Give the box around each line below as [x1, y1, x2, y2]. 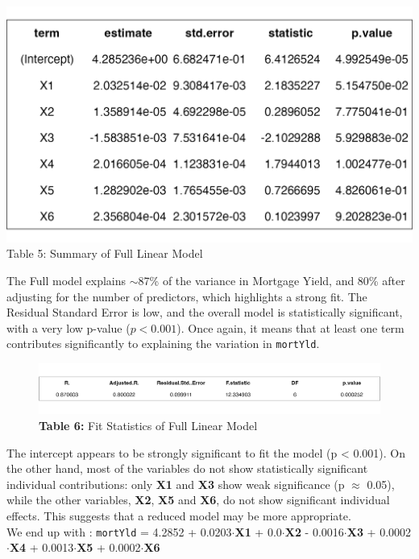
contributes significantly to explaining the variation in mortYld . [6, 335, 320, 352]
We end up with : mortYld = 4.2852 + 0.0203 [6, 523, 232, 540]
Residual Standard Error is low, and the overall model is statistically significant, [6, 304, 403, 321]
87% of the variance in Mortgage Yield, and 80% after [138, 272, 405, 289]
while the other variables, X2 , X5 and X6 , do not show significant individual [6, 491, 390, 508]
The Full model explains [6, 272, 127, 289]
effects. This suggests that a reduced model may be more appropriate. [6, 507, 351, 524]
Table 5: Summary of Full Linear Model [6, 245, 203, 262]
